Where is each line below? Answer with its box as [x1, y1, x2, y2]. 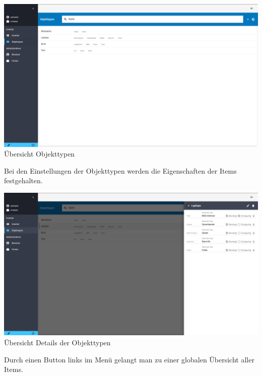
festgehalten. [4, 175, 43, 186]
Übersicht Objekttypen [4, 148, 75, 159]
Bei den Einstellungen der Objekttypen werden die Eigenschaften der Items [4, 165, 237, 176]
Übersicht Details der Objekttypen [4, 337, 111, 347]
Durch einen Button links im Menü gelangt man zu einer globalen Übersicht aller [4, 354, 254, 364]
